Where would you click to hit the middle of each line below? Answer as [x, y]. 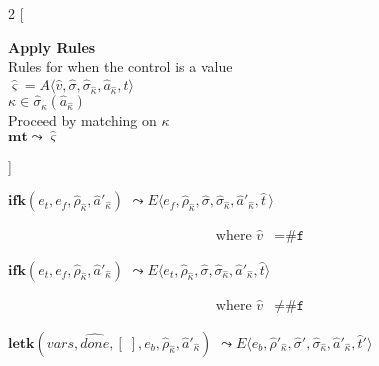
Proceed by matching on [82, 120]
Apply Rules [52, 46]
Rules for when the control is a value [120, 66]
